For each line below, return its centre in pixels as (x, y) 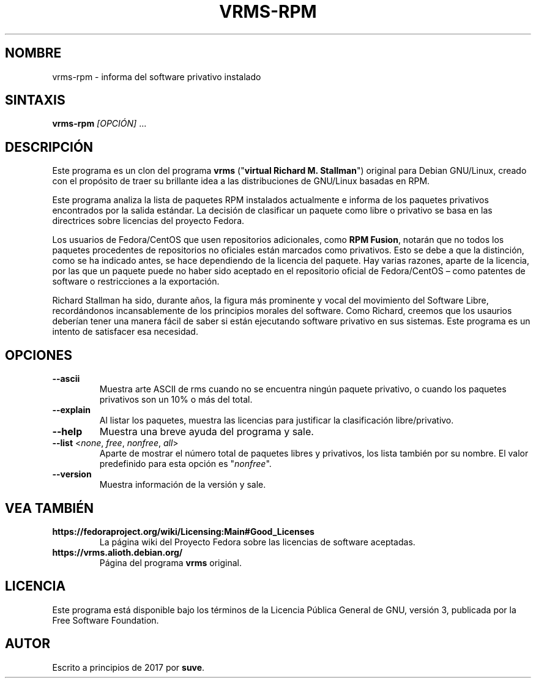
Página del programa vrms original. (170, 562)
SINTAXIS (35, 100)
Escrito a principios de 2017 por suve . (128, 667)
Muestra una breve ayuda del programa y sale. (207, 432)
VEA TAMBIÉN (50, 508)
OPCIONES (39, 355)
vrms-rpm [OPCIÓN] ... (99, 124)
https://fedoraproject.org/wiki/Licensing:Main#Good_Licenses (183, 531)
